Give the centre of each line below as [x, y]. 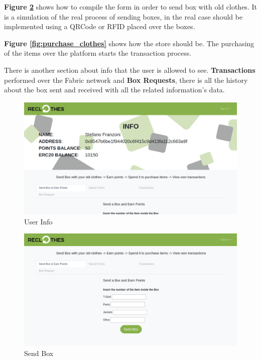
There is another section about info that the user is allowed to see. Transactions [130, 70]
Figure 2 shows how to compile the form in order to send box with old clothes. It [130, 7]
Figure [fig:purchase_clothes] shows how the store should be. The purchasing [129, 43]
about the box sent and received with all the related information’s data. [114, 90]
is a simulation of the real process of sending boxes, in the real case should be [123, 16]
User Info [38, 221]
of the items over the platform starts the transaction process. [98, 53]
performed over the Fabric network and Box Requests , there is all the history [126, 80]
